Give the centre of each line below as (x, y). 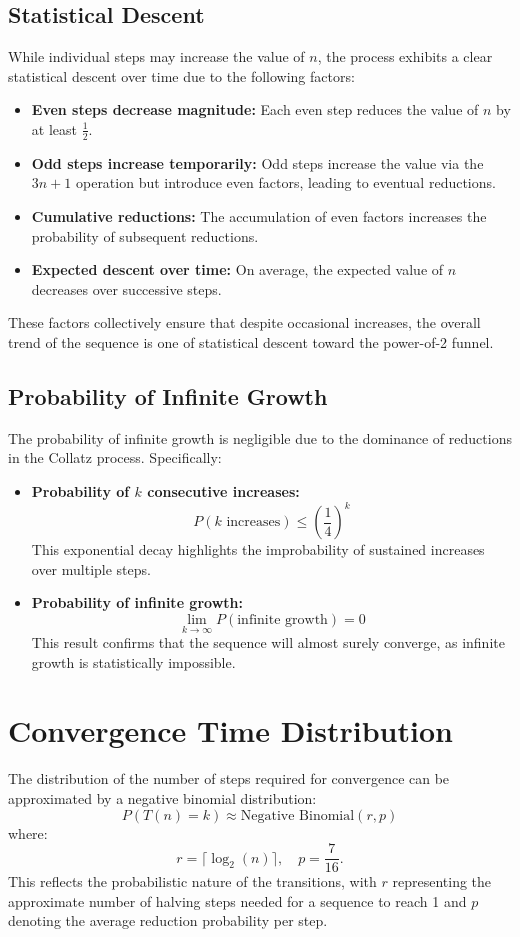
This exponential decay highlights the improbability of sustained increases (258, 549)
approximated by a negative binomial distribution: (162, 797)
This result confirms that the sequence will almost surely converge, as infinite (268, 642)
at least (54, 128)
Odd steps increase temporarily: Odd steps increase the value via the (257, 162)
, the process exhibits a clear (405, 56)
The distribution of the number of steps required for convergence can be (229, 778)
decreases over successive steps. (126, 288)
